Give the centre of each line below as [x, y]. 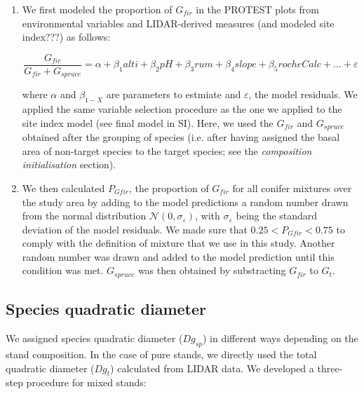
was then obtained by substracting [212, 270]
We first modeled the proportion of [97, 9]
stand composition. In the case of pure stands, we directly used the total [161, 354]
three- [330, 368]
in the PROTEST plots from [257, 9]
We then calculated [63, 188]
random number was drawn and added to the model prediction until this [178, 256]
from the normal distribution [84, 216]
